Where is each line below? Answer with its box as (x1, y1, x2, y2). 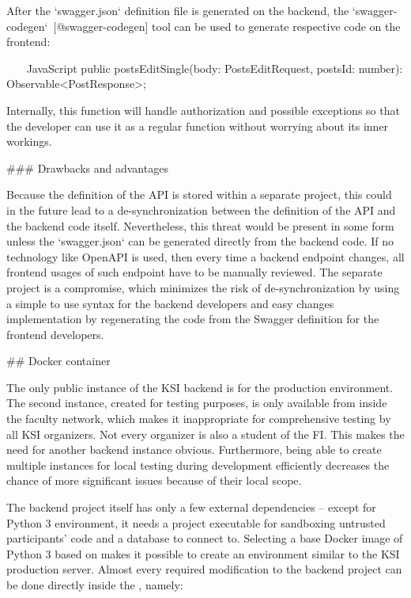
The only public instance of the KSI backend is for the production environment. (6, 379, 394, 395)
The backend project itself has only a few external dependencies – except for (6, 499, 376, 516)
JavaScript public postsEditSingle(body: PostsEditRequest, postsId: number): (26, 59, 403, 76)
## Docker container (6, 352, 111, 369)
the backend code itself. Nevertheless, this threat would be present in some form (6, 217, 394, 234)
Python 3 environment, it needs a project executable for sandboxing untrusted (6, 514, 386, 531)
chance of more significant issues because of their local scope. (6, 472, 302, 489)
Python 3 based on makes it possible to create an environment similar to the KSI (6, 545, 400, 562)
